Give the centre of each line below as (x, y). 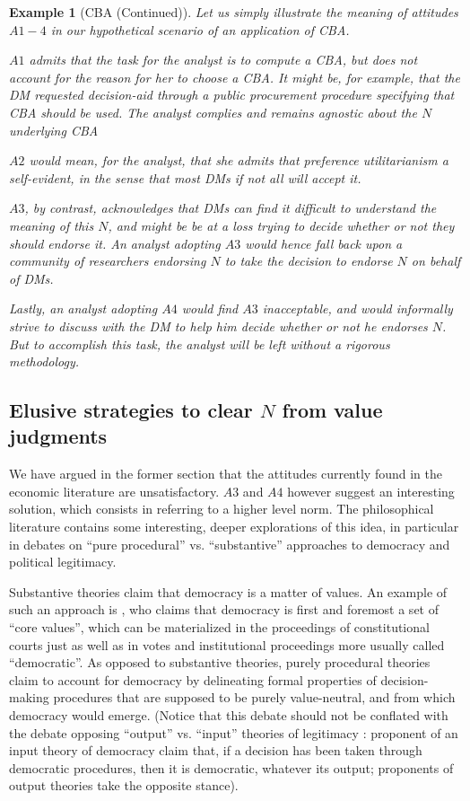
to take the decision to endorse (309, 261)
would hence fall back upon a (324, 243)
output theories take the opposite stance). (124, 785)
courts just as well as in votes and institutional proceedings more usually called (227, 644)
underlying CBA (54, 130)
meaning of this (52, 225)
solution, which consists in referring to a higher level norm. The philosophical (222, 509)
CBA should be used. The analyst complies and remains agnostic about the (213, 112)
